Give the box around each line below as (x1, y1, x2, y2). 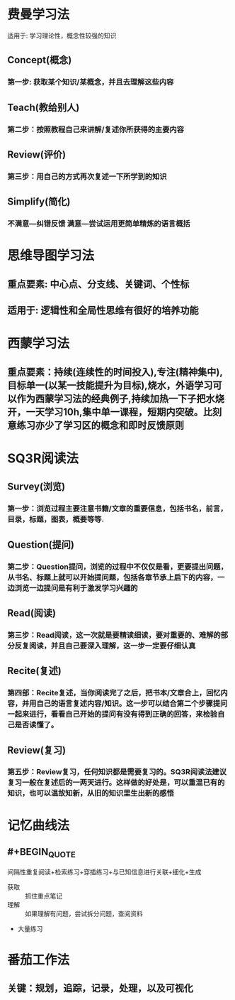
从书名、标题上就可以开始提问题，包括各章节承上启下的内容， (7, 572, 218, 582)
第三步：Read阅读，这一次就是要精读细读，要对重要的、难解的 (7, 630, 221, 640)
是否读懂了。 (14, 720, 59, 730)
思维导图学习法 (7, 248, 95, 263)
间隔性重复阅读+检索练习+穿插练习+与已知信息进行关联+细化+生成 (7, 867, 202, 876)
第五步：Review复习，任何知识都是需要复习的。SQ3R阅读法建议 (7, 767, 227, 777)
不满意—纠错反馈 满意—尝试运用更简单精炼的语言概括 (7, 219, 190, 229)
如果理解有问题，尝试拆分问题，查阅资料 (25, 909, 143, 918)
